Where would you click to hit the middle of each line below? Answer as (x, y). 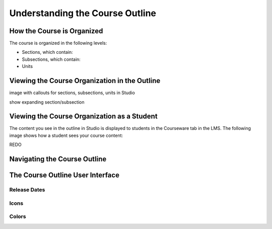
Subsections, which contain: (51, 59)
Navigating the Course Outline (58, 159)
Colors (18, 216)
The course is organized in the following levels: (58, 43)
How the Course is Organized (56, 31)
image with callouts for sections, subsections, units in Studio (72, 93)
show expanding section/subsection (47, 102)
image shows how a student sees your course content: (66, 135)
